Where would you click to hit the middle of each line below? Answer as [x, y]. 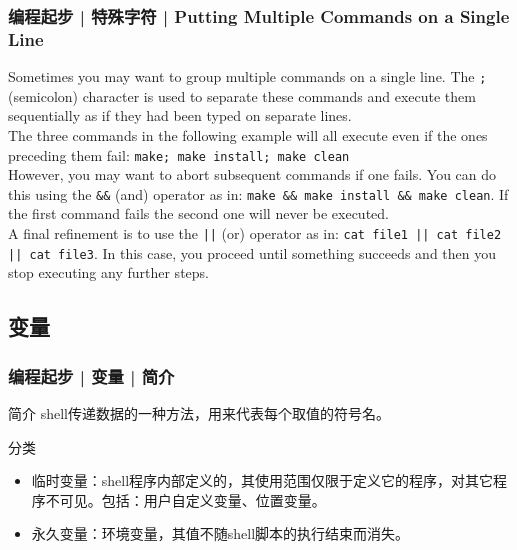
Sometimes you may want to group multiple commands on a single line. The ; [247, 76]
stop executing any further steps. [108, 272]
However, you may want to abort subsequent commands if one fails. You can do [252, 174]
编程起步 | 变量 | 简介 [91, 375]
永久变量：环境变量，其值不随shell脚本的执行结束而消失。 [220, 533]
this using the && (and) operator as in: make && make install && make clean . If [258, 193]
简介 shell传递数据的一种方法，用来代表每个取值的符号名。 [199, 412]
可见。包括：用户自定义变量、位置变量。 [192, 499]
